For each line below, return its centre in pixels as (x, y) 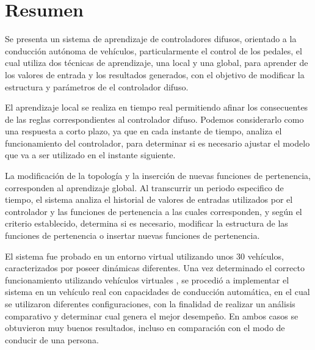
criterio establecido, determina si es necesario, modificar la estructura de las (147, 223)
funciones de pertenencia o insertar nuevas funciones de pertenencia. (132, 235)
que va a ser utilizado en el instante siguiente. (90, 155)
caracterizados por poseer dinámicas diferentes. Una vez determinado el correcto (155, 268)
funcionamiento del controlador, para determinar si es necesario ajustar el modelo (157, 143)
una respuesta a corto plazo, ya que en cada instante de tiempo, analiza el (143, 131)
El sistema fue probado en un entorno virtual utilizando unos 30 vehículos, (144, 256)
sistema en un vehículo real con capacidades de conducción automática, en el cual (157, 292)
